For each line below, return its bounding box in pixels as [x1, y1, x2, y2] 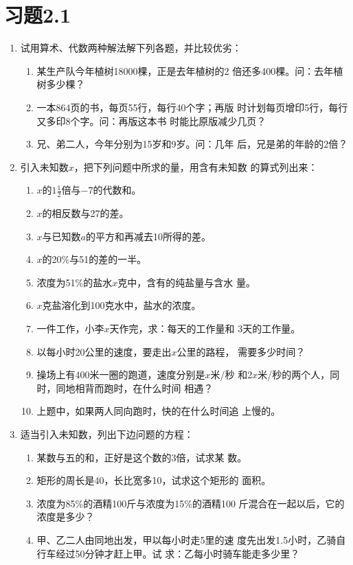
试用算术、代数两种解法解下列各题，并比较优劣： [20, 41, 242, 55]
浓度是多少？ [36, 509, 95, 524]
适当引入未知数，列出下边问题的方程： [20, 427, 194, 441]
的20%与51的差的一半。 [42, 252, 147, 266]
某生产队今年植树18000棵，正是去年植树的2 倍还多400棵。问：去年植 [36, 63, 343, 78]
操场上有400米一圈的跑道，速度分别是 [36, 367, 205, 382]
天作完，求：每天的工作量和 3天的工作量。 [109, 321, 301, 336]
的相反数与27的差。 [42, 206, 129, 220]
